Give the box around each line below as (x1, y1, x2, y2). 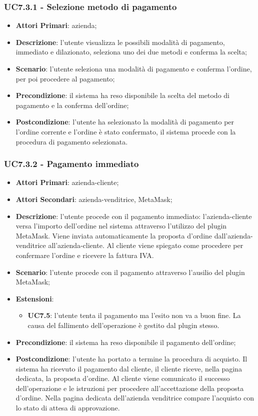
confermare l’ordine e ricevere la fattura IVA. (15, 249, 154, 260)
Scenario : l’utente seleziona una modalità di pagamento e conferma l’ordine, (15, 63, 252, 73)
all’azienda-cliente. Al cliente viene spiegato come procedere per (48, 240, 243, 250)
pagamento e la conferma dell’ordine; (15, 99, 129, 110)
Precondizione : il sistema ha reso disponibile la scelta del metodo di (15, 90, 229, 100)
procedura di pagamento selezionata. (15, 136, 128, 146)
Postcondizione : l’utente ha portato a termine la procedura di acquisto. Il (15, 353, 247, 364)
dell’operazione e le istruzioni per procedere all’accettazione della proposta (15, 382, 244, 393)
